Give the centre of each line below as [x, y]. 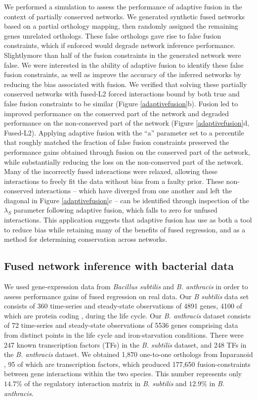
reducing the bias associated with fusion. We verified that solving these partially [126, 84]
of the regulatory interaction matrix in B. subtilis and [106, 383]
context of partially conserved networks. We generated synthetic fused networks [125, 16]
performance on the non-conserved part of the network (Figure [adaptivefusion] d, [127, 123]
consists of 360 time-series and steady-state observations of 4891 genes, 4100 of [123, 306]
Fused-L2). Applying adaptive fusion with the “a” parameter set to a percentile [124, 132]
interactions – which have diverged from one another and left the [134, 191]
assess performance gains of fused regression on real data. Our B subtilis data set [127, 296]
